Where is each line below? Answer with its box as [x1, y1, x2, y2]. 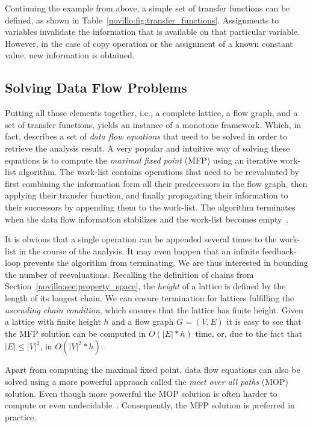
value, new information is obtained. [5, 49, 135, 61]
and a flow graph [111, 315, 174, 328]
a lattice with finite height [5, 315, 101, 328]
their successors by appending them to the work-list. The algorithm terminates [5, 200, 296, 213]
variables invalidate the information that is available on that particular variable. [5, 25, 300, 38]
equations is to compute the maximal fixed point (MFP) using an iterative [5, 153, 277, 166]
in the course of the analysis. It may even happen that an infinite [19, 244, 259, 257]
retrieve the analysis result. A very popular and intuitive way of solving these [5, 141, 290, 154]
